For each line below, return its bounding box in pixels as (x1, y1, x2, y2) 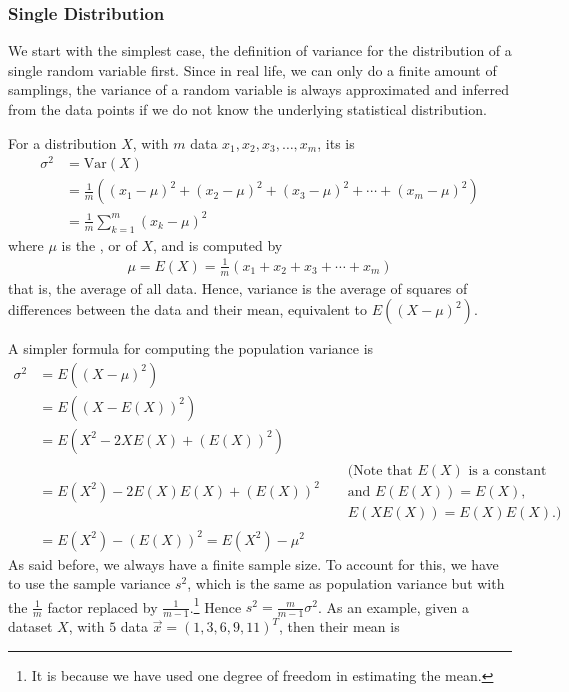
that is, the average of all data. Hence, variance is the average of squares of (8, 277, 468, 298)
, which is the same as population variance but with (187, 573, 505, 594)
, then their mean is (279, 616, 400, 637)
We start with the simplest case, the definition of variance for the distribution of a (8, 40, 512, 61)
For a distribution (8, 132, 117, 153)
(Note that (347, 463, 413, 478)
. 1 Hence (189, 593, 242, 617)
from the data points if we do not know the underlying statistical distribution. (8, 99, 487, 119)
